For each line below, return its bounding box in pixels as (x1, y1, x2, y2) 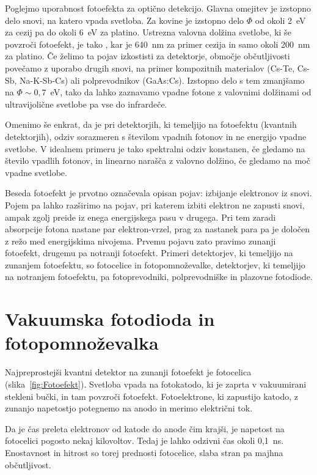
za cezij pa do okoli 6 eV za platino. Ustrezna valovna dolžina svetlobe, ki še (5, 26, 291, 39)
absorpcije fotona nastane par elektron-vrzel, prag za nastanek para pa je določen (5, 223, 310, 235)
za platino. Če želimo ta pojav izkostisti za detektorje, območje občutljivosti (5, 50, 290, 62)
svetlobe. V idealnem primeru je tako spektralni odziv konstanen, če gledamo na (5, 142, 305, 155)
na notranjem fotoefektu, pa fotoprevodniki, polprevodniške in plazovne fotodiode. (5, 270, 313, 283)
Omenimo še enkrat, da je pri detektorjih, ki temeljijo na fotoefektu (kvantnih (5, 118, 297, 131)
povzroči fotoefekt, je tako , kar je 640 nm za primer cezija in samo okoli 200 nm (5, 37, 310, 50)
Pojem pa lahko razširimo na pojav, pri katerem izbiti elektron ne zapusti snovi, (5, 198, 305, 211)
